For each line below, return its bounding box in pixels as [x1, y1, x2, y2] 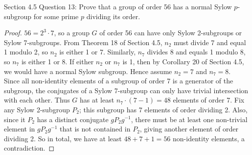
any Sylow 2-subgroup [4, 104, 70, 114]
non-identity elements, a [173, 133, 245, 143]
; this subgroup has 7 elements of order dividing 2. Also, [79, 104, 248, 114]
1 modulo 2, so [4, 47, 48, 57]
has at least [80, 95, 115, 105]
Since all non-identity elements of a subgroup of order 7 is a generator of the [4, 76, 233, 86]
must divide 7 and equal [174, 37, 246, 47]
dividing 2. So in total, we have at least [4, 133, 122, 143]
